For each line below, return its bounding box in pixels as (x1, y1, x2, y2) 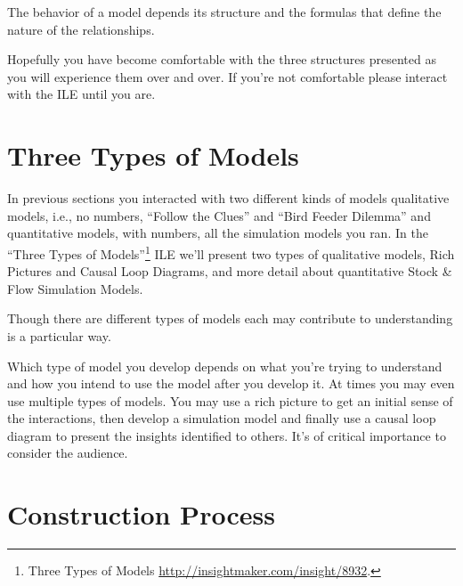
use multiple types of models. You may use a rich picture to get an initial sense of (7, 391, 453, 410)
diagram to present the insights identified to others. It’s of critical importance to (7, 426, 446, 444)
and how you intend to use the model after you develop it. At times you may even (7, 374, 455, 393)
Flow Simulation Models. (7, 279, 143, 297)
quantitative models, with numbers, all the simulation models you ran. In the (7, 224, 428, 242)
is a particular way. (7, 326, 111, 345)
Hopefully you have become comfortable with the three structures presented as (7, 50, 436, 69)
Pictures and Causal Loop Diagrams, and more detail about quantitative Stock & (7, 262, 452, 281)
